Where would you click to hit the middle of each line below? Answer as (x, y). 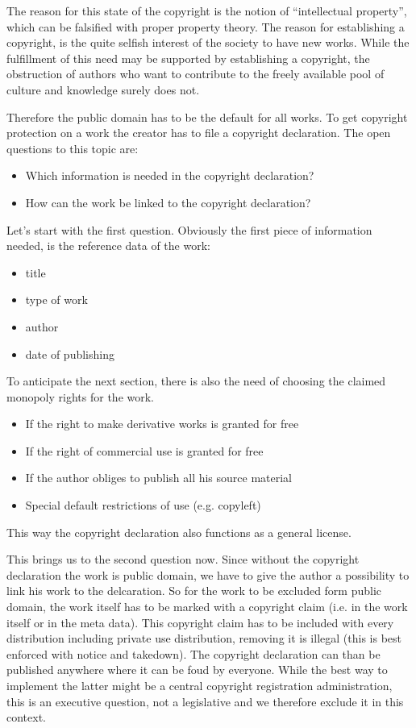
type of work (56, 300)
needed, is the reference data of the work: (108, 245)
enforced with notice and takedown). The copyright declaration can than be (193, 653)
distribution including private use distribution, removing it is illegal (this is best (204, 638)
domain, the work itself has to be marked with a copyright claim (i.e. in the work (207, 607)
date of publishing (70, 354)
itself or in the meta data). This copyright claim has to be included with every (200, 622)
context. (26, 717)
